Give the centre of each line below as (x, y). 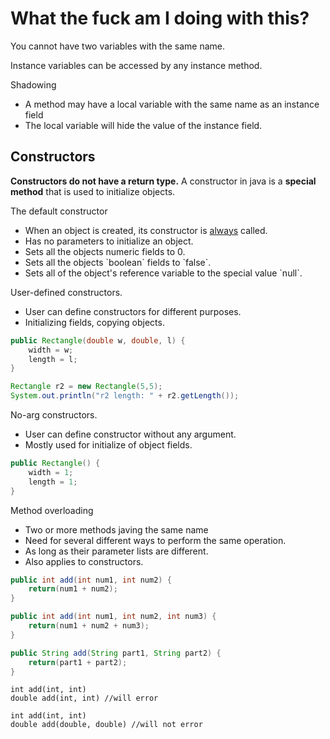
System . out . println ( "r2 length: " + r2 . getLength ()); (125, 396)
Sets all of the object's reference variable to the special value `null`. (163, 273)
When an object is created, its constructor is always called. (146, 230)
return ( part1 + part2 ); (78, 662)
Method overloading (52, 510)
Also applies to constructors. (84, 561)
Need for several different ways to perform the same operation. (155, 540)
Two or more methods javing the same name (116, 529)
